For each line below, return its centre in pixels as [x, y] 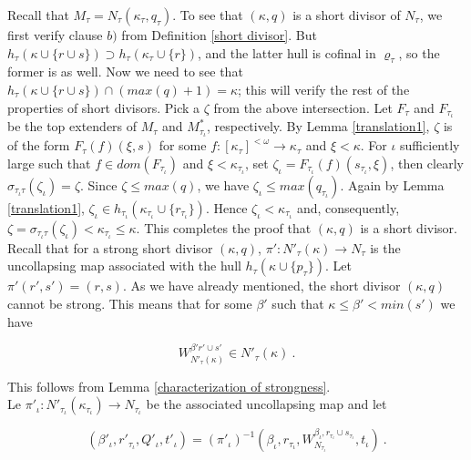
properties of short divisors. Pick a [104, 107]
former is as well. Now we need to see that [125, 72]
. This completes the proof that [224, 227]
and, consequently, [348, 207]
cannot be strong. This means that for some [130, 304]
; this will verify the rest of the [324, 89]
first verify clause [55, 35]
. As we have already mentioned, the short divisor [261, 286]
